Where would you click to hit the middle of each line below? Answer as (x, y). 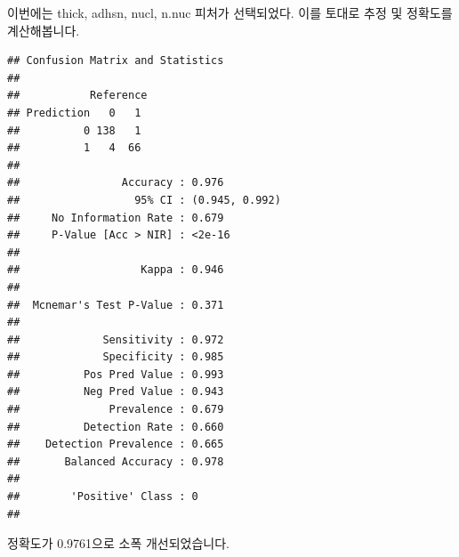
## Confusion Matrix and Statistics (116, 61)
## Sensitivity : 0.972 (116, 339)
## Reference (77, 96)
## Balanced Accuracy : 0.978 (116, 461)
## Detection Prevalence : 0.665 (116, 444)
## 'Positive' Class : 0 (103, 497)
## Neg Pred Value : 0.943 (116, 392)
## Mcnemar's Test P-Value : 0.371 (116, 305)
